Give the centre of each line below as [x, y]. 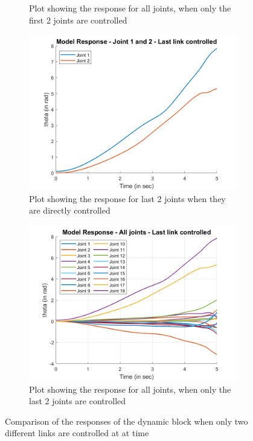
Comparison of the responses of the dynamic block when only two [126, 421]
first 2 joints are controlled [78, 20]
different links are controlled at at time [77, 433]
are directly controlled [70, 210]
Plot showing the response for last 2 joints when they [127, 198]
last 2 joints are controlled [78, 401]
